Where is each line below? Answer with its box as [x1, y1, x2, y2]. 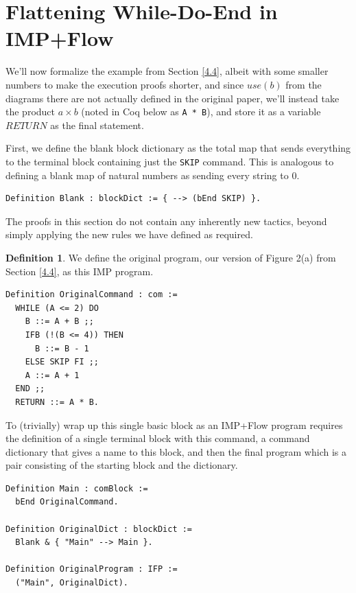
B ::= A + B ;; [25, 316, 94, 327]
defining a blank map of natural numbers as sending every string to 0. [5, 167, 300, 182]
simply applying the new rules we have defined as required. [5, 227, 253, 242]
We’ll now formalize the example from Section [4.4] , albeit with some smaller [5, 64, 329, 78]
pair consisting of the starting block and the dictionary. [5, 458, 238, 472]
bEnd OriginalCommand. [15, 497, 119, 507]
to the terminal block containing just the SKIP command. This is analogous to [5, 154, 334, 168]
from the [285, 77, 322, 91]
